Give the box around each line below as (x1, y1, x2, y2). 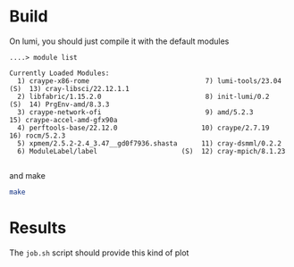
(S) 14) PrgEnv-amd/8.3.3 (9, 100, 110, 109)
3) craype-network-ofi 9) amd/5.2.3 (17, 107, 254, 117)
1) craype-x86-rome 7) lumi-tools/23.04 (17, 76, 281, 86)
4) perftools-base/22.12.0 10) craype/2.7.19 (17, 123, 270, 132)
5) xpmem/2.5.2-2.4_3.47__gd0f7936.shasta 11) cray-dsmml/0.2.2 (17, 138, 281, 148)
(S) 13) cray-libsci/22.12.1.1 (9, 84, 130, 93)
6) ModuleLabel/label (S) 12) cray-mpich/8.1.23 (17, 146, 286, 155)
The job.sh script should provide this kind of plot (9, 247, 189, 258)
